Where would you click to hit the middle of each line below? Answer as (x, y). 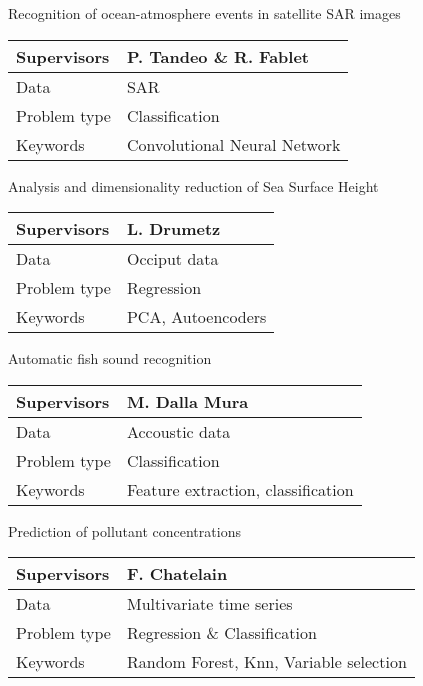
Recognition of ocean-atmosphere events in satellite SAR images (204, 13)
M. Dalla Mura (187, 401)
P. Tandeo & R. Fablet (218, 56)
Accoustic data (178, 431)
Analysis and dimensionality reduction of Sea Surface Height (193, 185)
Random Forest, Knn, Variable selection (266, 662)
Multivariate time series (209, 604)
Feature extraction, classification (240, 489)
